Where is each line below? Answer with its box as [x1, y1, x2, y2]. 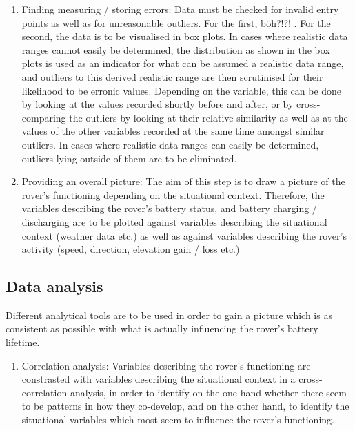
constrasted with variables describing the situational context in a [21, 372, 296, 386]
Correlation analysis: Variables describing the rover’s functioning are [21, 358, 311, 372]
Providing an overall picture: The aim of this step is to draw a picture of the [21, 174, 345, 189]
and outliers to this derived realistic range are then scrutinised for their [21, 69, 323, 84]
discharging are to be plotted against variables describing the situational [21, 214, 327, 229]
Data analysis [6, 276, 103, 297]
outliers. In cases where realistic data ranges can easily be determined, [21, 137, 319, 151]
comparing [21, 110, 66, 124]
